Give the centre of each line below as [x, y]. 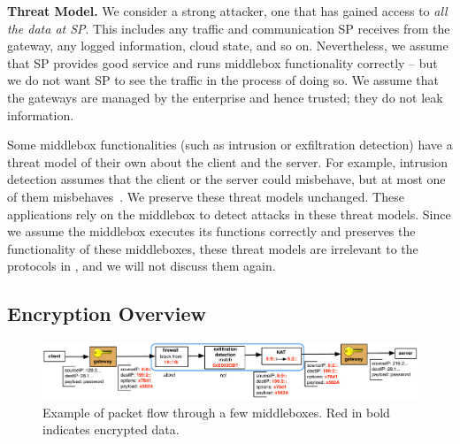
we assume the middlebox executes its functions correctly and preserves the [211, 231]
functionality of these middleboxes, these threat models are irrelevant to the [213, 248]
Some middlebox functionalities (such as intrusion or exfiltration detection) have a [230, 145]
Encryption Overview [107, 314]
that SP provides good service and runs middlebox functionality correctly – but [222, 62]
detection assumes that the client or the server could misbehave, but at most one [226, 179]
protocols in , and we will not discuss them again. [142, 266]
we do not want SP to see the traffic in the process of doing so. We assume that [223, 80]
